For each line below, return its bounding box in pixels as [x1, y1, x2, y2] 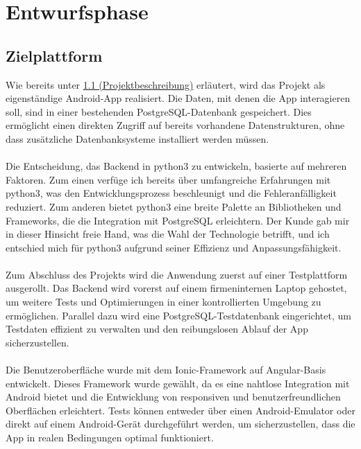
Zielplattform [6, 44, 103, 66]
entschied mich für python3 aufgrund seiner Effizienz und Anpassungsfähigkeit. [6, 240, 342, 254]
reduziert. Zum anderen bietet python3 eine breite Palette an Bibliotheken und [6, 199, 342, 213]
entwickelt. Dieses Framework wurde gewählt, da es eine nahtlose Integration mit [6, 376, 350, 390]
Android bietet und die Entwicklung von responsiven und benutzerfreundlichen [6, 389, 341, 404]
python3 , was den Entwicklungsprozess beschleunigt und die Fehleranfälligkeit [6, 186, 337, 200]
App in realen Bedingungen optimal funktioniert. [6, 430, 214, 445]
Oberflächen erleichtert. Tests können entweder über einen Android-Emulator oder [6, 403, 355, 417]
